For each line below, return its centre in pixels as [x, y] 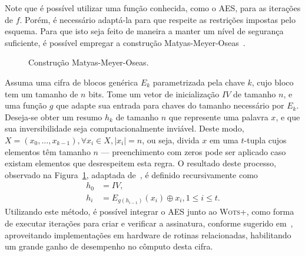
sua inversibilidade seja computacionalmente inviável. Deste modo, [125, 128]
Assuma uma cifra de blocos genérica [72, 82]
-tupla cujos [265, 140]
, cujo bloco [273, 82]
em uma [224, 140]
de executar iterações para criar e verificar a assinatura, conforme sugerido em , [149, 223]
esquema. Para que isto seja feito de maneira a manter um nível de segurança [144, 31]
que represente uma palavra [218, 116]
